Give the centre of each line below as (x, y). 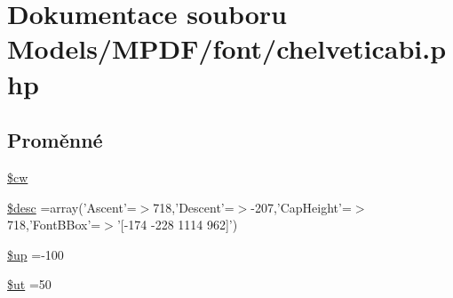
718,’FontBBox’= (54, 225)
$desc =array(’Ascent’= (72, 207)
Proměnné (55, 140)
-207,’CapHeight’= (301, 207)
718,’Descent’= (194, 207)
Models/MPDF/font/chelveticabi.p (227, 48)
